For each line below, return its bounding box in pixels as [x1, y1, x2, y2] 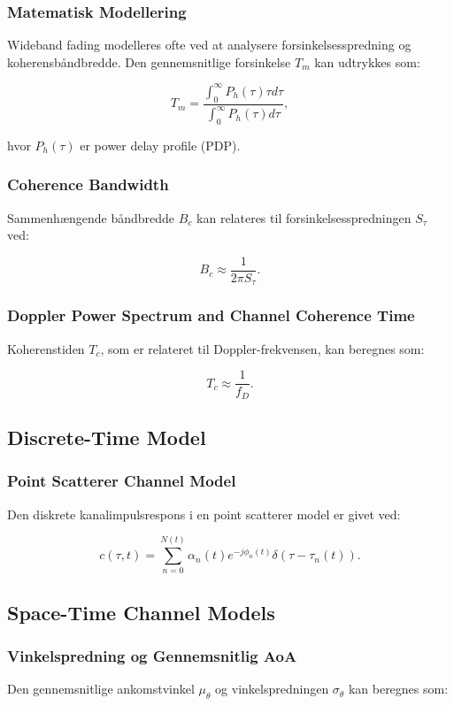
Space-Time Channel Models [7, 598, 275, 625]
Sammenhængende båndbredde [7, 208, 175, 226]
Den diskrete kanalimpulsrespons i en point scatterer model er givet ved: [7, 504, 401, 523]
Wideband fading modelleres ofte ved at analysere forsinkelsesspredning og [7, 35, 412, 54]
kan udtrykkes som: [314, 52, 420, 71]
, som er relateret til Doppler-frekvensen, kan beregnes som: [100, 339, 425, 357]
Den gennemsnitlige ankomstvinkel [7, 679, 195, 698]
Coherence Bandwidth [7, 173, 169, 196]
